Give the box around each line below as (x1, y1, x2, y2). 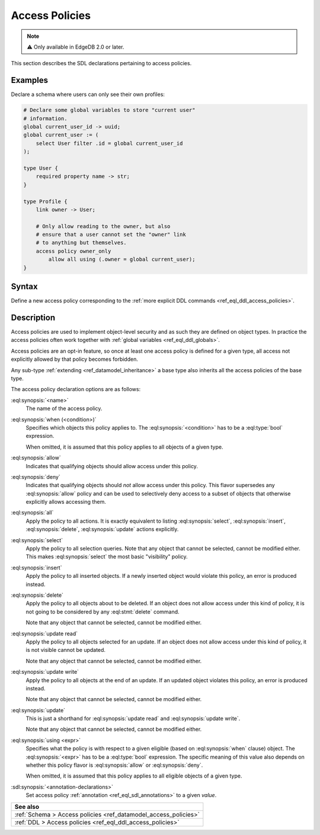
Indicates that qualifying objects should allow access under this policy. (25, 462, 199, 469)
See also (14, 802, 40, 811)
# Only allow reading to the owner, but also (36, 223, 171, 229)
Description (11, 312, 56, 322)
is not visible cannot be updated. (25, 647, 106, 654)
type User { (23, 165, 59, 171)
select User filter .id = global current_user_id (36, 140, 183, 146)
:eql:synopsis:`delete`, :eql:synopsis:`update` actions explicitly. (25, 526, 179, 533)
